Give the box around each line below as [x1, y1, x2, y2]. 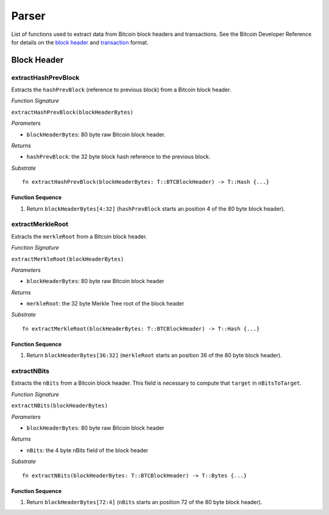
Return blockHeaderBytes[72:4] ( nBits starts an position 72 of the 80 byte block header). [26, 498, 263, 505]
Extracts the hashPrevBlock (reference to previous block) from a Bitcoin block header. [11, 86, 232, 94]
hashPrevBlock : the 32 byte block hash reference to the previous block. [26, 153, 211, 161]
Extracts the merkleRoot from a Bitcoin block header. [11, 233, 147, 240]
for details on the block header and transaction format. [11, 38, 149, 46]
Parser [11, 9, 46, 23]
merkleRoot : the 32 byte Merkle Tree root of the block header [26, 300, 185, 307]
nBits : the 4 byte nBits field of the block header [26, 446, 149, 454]
